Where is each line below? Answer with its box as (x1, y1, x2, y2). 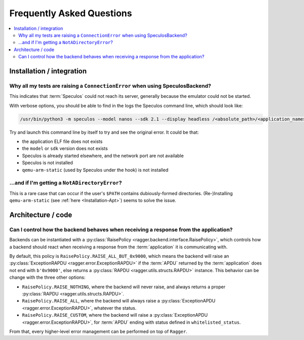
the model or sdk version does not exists (22, 145, 108, 152)
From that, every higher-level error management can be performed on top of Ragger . (9, 328, 187, 334)
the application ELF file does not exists (22, 138, 103, 144)
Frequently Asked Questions (9, 8, 132, 19)
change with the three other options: (9, 274, 86, 281)
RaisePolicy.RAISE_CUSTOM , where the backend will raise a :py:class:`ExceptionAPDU (22, 312, 208, 318)
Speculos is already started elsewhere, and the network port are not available (22, 153, 184, 159)
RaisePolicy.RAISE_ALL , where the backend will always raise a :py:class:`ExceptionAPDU (22, 298, 215, 304)
